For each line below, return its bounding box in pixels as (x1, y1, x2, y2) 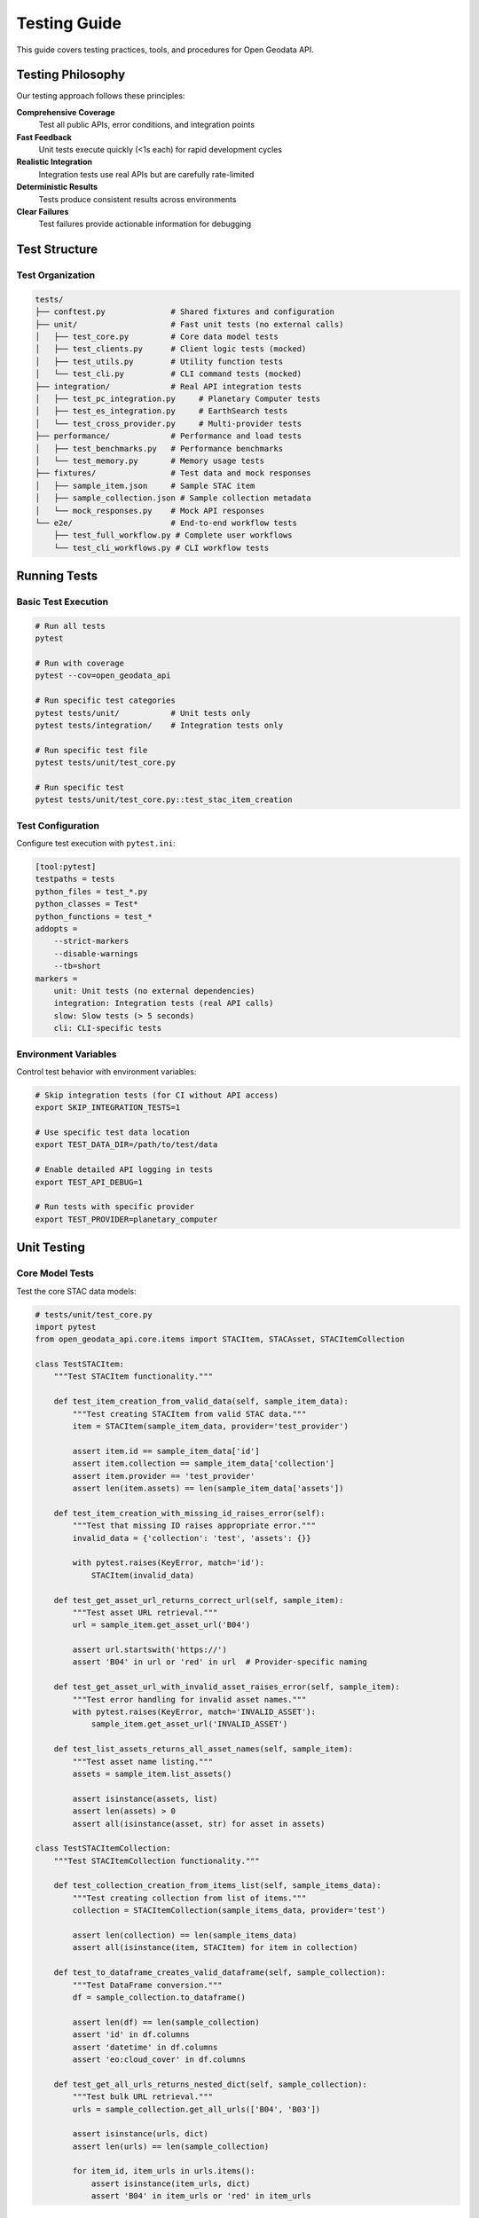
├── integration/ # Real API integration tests (35, 381, 302, 391)
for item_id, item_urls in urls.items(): (72, 2166, 255, 2176)
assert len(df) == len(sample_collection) (72, 2017, 261, 2027)
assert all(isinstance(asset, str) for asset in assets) (72, 1819, 326, 1829)
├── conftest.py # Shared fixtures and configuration (35, 307, 335, 317)
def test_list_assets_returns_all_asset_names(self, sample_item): (53, 1744, 354, 1754)
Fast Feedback (16, 131, 73, 142)
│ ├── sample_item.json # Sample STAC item (35, 480, 255, 491)
